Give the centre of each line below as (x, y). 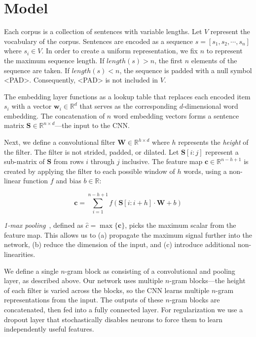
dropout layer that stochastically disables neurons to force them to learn (113, 319)
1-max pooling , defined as (44, 225)
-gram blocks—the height (207, 280)
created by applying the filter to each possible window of (90, 171)
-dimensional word (210, 106)
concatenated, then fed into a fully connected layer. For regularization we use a (124, 309)
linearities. (20, 254)
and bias (69, 181)
